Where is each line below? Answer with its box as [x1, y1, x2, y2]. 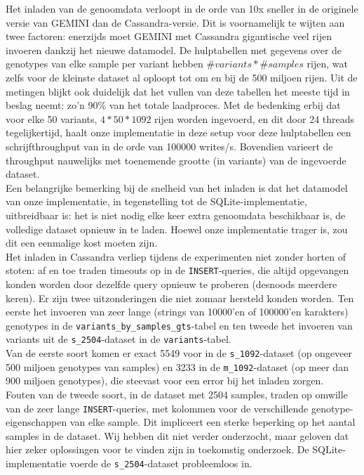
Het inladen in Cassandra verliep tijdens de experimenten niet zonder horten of [6, 249, 346, 263]
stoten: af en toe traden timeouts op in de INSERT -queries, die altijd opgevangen [6, 263, 349, 278]
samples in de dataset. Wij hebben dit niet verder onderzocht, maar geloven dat [6, 428, 349, 443]
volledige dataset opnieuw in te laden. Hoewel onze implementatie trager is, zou [6, 221, 348, 236]
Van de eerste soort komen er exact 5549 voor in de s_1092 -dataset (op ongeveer [6, 346, 353, 360]
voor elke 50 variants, [6, 111, 97, 126]
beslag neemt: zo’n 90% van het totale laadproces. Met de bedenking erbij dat [6, 98, 341, 112]
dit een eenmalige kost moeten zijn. [6, 235, 158, 250]
